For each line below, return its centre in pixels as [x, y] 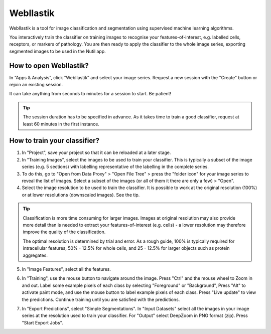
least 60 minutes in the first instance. [61, 124]
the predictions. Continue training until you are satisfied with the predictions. [101, 299]
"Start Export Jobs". [42, 322]
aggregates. [35, 255]
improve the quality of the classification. [64, 232]
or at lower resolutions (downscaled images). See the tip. [81, 195]
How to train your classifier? [54, 141]
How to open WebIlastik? [49, 65]
